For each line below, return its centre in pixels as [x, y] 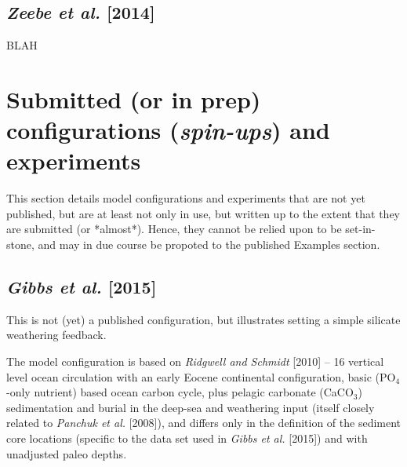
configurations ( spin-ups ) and [168, 130]
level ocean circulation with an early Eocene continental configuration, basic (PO [201, 376]
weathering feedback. [56, 335]
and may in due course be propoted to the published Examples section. [209, 244]
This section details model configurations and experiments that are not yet [186, 198]
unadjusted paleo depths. [67, 453]
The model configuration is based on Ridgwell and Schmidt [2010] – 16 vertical [195, 361]
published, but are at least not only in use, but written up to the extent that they [203, 213]
